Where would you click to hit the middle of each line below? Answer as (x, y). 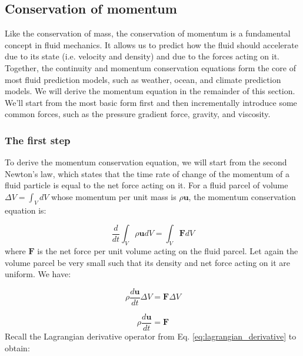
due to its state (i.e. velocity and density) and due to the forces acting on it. (142, 56)
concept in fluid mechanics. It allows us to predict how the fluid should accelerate (151, 44)
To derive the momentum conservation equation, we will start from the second (146, 162)
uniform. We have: (38, 274)
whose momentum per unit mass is (114, 196)
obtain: (17, 347)
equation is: (26, 210)
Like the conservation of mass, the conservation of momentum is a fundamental (148, 33)
